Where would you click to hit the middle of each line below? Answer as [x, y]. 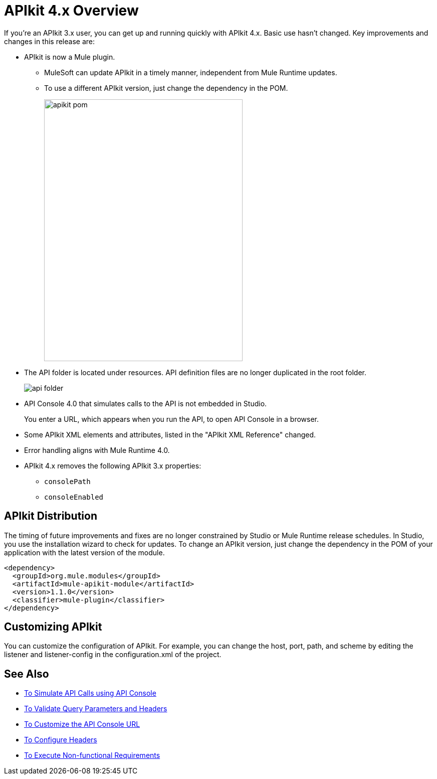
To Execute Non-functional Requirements [92, 755]
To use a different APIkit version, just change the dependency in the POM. [166, 88]
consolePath [67, 481]
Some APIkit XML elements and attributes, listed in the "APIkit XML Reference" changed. [170, 434]
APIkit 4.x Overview [71, 11]
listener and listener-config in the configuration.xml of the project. [113, 655]
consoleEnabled [74, 497]
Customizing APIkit [53, 627]
